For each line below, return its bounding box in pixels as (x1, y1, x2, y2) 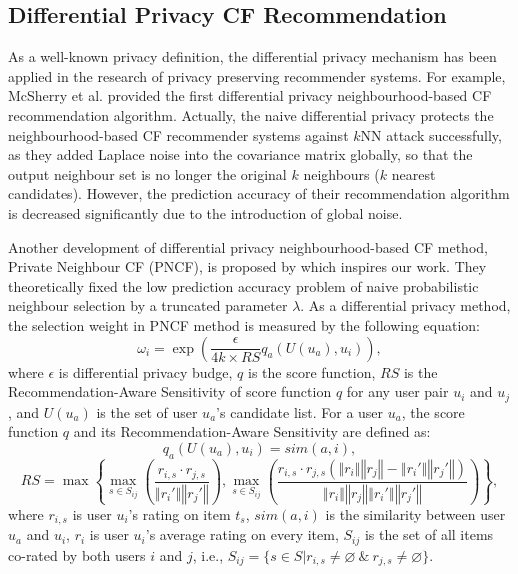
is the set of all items (364, 524, 494, 545)
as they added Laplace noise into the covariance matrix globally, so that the (8, 144, 473, 165)
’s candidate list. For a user (216, 401, 384, 422)
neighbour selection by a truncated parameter (8, 295, 288, 316)
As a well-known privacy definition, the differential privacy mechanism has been (8, 46, 497, 67)
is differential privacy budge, (58, 361, 233, 382)
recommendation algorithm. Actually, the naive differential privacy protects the (8, 104, 494, 125)
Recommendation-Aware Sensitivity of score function (8, 381, 332, 402)
